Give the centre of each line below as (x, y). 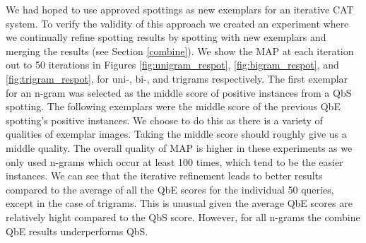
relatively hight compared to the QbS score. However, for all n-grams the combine (183, 217)
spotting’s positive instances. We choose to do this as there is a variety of (164, 120)
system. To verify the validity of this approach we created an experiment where (177, 23)
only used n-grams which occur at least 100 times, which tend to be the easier (175, 161)
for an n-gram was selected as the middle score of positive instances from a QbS (179, 92)
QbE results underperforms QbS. (77, 231)
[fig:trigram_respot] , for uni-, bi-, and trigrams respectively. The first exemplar (177, 78)
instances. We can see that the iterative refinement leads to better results (164, 176)
